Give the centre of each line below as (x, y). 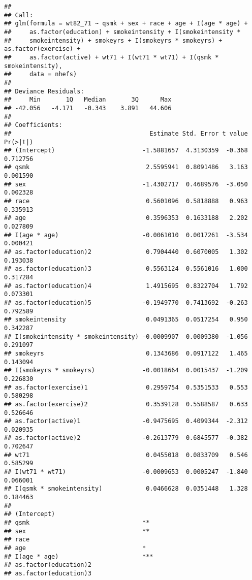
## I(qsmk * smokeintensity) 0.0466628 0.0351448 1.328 (126, 489)
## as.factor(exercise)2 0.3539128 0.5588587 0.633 (126, 404)
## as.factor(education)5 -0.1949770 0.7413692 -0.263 (126, 302)
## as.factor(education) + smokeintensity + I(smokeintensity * (122, 32)
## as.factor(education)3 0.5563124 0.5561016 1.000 (126, 269)
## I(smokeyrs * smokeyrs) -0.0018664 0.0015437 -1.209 (126, 370)
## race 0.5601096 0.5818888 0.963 (126, 201)
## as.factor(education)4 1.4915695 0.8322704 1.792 (126, 286)
